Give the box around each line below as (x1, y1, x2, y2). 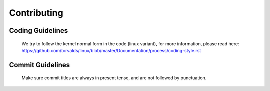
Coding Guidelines (9, 26, 68, 35)
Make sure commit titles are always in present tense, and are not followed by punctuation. (21, 75, 207, 81)
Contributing (9, 7, 63, 18)
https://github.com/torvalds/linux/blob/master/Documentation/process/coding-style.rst (21, 47, 201, 53)
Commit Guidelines (9, 60, 70, 69)
